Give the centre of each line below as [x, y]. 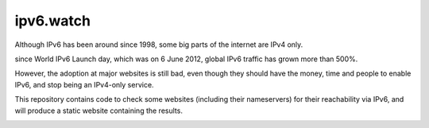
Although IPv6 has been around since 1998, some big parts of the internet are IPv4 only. [159, 45]
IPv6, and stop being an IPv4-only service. [84, 84]
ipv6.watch [53, 21]
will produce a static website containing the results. [99, 111]
